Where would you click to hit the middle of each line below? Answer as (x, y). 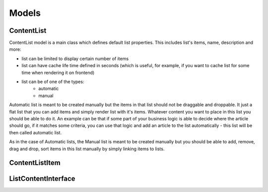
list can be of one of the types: (53, 82)
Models (25, 13)
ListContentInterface (42, 179)
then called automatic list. (35, 132)
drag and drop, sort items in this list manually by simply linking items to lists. (87, 149)
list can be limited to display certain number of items (75, 58)
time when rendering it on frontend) (58, 73)
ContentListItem (35, 163)
